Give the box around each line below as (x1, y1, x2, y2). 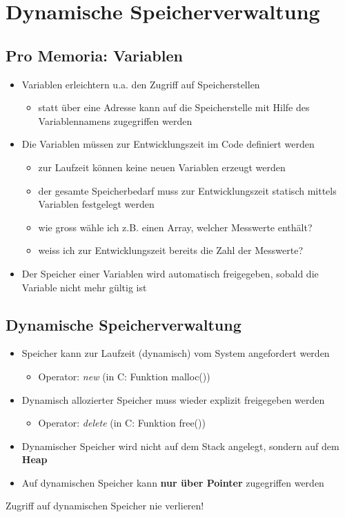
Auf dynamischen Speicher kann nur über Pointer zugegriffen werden (21, 475, 324, 489)
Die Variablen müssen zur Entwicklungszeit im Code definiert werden (21, 137, 315, 151)
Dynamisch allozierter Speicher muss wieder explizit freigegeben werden (21, 392, 325, 407)
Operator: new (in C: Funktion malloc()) (38, 369, 210, 383)
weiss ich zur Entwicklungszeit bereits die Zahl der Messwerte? (38, 243, 304, 257)
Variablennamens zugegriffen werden (38, 113, 193, 128)
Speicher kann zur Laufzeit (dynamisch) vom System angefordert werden (21, 346, 330, 360)
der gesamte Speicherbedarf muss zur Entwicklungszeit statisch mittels (38, 183, 337, 197)
